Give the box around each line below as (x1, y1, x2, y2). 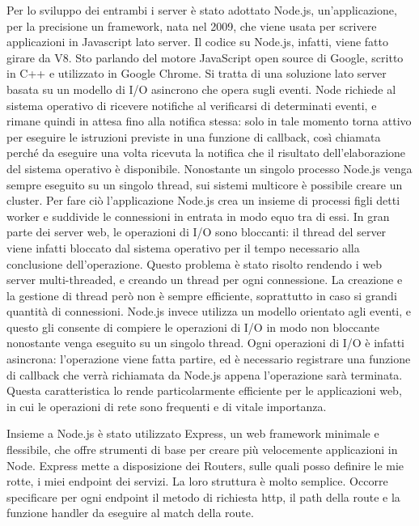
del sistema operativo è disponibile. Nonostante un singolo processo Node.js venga (6, 159, 413, 176)
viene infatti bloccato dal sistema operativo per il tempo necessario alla (6, 239, 360, 256)
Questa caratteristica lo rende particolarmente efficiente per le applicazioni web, (6, 382, 402, 399)
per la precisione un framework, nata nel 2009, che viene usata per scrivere (6, 17, 377, 34)
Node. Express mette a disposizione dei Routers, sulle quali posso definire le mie (6, 456, 404, 473)
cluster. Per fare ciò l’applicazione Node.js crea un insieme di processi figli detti (6, 192, 400, 209)
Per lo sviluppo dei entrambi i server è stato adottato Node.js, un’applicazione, (6, 2, 397, 18)
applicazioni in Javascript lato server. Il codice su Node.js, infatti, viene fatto (6, 33, 388, 50)
